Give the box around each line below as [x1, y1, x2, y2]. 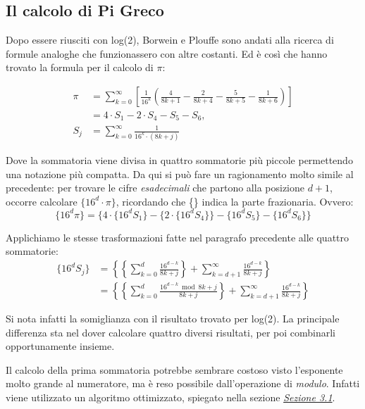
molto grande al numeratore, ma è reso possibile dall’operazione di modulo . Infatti [6, 376, 360, 391]
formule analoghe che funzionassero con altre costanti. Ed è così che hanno [6, 46, 328, 61]
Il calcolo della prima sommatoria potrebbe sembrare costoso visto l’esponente [6, 362, 343, 377]
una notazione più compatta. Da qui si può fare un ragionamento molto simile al [6, 166, 354, 181]
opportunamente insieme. [6, 339, 115, 353]
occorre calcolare [6, 194, 78, 208]
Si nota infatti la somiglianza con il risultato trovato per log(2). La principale [6, 311, 340, 326]
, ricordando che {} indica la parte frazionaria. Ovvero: [116, 194, 354, 208]
